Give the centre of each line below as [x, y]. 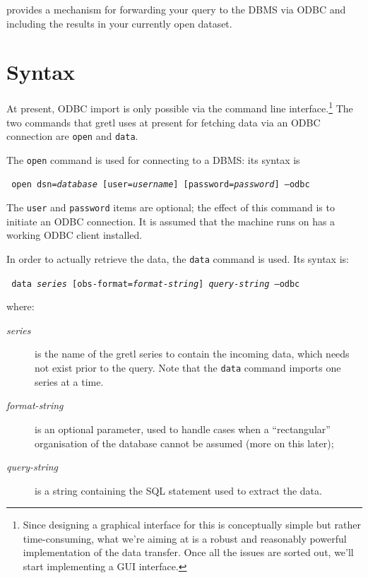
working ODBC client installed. [75, 235]
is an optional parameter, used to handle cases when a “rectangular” [183, 429]
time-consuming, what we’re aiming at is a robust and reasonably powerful [185, 538]
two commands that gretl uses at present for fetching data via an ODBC [164, 122]
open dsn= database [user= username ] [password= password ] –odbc [161, 185]
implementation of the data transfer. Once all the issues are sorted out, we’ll [188, 552]
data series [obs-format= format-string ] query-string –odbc [156, 284]
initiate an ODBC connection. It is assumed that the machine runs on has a [171, 221]
